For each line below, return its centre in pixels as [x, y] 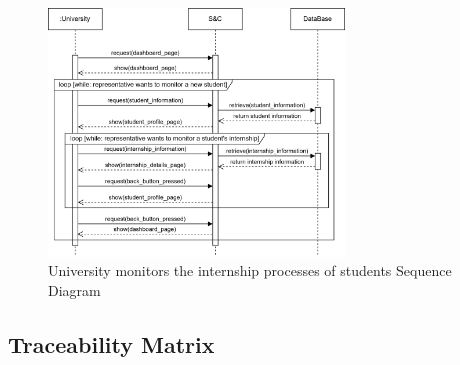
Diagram [74, 289]
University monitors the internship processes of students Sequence [250, 270]
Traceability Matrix [111, 343]
